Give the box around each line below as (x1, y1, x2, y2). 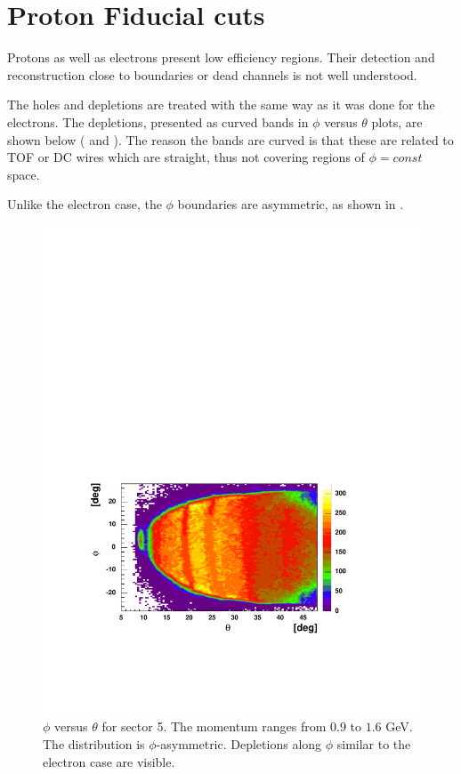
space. (7, 165, 40, 183)
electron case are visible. (43, 752, 175, 770)
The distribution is (43, 734, 145, 753)
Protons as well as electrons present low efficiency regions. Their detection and (7, 48, 435, 67)
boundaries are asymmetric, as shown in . (177, 195, 404, 214)
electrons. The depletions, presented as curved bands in (7, 112, 309, 131)
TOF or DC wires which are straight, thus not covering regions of (7, 148, 365, 166)
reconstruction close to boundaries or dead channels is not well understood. (7, 65, 417, 84)
